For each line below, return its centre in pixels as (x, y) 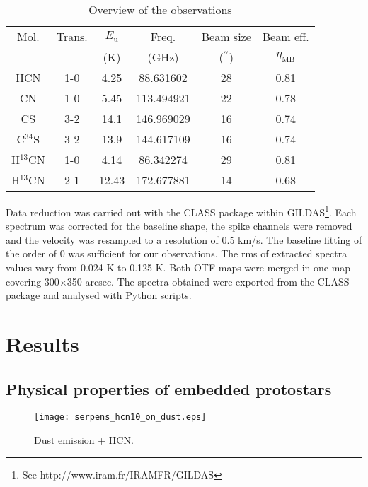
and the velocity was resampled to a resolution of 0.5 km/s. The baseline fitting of (184, 239)
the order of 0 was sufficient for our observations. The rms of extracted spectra (177, 253)
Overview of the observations (160, 10)
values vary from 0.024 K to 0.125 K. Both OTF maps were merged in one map (178, 268)
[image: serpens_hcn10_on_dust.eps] (120, 417)
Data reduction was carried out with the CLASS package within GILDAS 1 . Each (181, 211)
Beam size (226, 36)
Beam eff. (286, 36)
